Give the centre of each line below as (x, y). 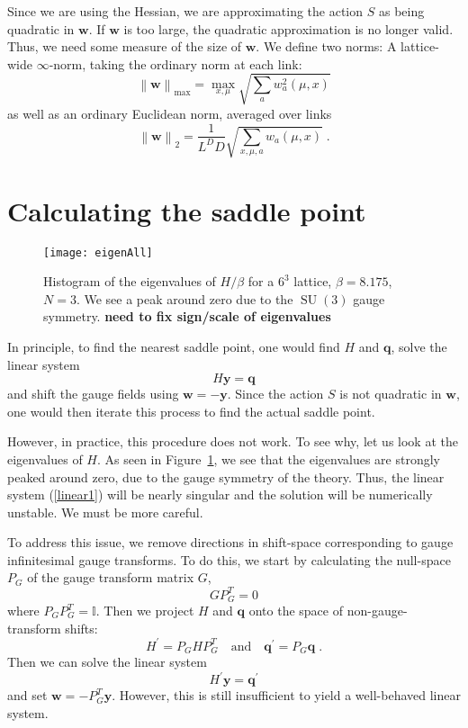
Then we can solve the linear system (107, 662)
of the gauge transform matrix (111, 577)
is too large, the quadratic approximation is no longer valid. (288, 28)
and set (27, 695)
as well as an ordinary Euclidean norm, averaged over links (170, 113)
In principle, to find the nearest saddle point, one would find (174, 346)
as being (401, 11)
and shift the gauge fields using (93, 394)
